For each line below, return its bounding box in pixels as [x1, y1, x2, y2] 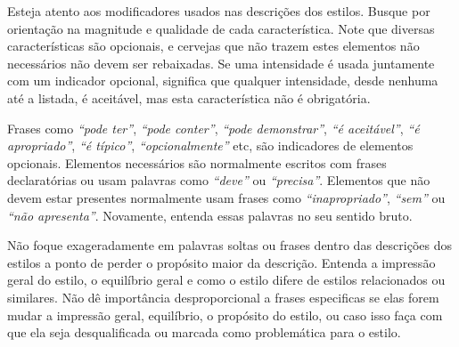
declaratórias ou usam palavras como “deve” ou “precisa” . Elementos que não [7, 171, 430, 190]
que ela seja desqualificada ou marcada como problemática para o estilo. [7, 323, 401, 342]
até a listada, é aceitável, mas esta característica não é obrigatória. [7, 88, 371, 107]
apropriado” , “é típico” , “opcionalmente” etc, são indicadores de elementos [7, 136, 414, 155]
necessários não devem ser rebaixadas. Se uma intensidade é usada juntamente [7, 53, 435, 72]
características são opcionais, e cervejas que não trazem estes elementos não [7, 36, 420, 55]
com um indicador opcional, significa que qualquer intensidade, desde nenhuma [7, 71, 439, 90]
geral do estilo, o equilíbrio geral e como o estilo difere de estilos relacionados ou [7, 270, 446, 289]
